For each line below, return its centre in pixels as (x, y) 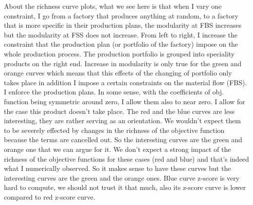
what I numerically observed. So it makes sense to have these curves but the (117, 168)
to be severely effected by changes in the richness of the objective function (114, 130)
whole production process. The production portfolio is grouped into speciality (119, 53)
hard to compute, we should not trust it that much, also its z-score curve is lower (125, 187)
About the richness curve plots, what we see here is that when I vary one (113, 6)
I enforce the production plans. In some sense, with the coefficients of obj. (114, 92)
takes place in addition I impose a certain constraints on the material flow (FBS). (126, 82)
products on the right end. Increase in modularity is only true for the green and (123, 63)
